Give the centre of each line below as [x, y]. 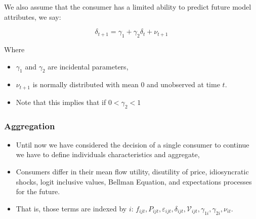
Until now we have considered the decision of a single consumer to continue [133, 144]
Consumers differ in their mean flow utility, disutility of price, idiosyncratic [132, 172]
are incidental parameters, [88, 66]
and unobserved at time [183, 84]
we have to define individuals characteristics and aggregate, [108, 154]
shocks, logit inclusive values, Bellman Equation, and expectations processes [134, 181]
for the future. [38, 191]
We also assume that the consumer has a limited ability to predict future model [128, 7]
